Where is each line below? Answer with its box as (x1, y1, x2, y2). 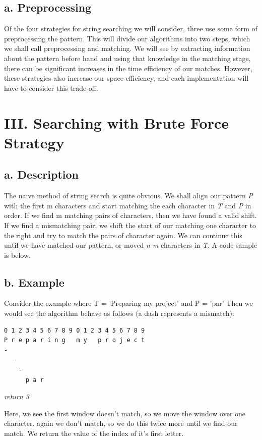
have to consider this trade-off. (4, 82, 98, 93)
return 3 (4, 391, 29, 402)
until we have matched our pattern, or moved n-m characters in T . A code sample (4, 240, 257, 250)
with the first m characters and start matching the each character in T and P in (4, 200, 251, 210)
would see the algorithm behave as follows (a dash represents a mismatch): (4, 308, 234, 318)
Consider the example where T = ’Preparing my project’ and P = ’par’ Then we (4, 298, 253, 308)
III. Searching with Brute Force (4, 112, 229, 133)
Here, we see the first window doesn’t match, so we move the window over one (4, 408, 246, 418)
